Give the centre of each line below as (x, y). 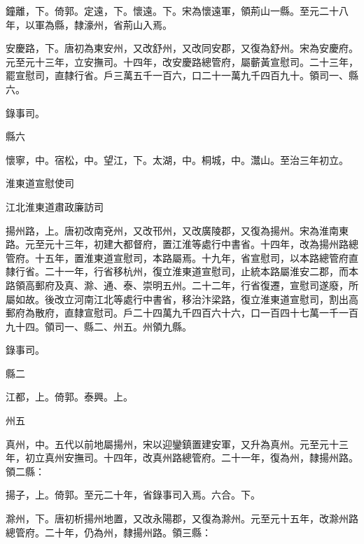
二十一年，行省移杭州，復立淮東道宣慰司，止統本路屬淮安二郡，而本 (201, 271)
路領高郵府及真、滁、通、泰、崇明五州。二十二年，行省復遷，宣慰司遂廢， (177, 285)
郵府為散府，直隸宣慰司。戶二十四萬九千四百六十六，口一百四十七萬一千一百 (182, 313)
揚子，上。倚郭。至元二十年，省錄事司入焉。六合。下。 (133, 495)
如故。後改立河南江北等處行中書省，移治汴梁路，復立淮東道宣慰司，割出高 (187, 299)
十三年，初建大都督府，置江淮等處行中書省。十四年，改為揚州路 (201, 244)
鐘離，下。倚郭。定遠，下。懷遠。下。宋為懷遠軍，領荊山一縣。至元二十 (172, 11)
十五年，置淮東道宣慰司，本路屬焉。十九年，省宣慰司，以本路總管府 (191, 257)
